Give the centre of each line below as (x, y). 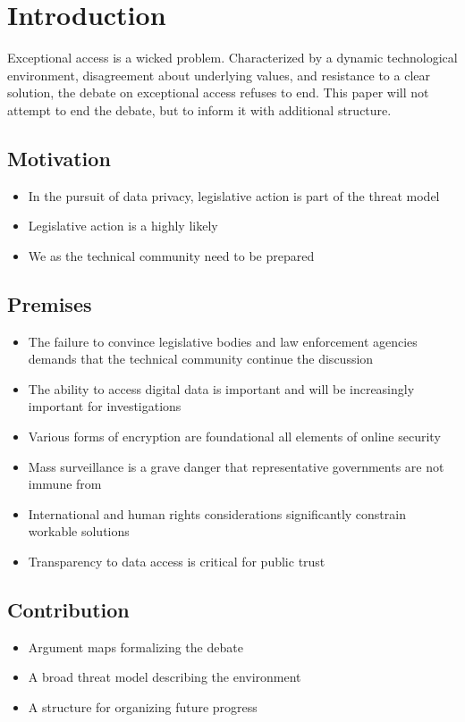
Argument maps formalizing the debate (135, 646)
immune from (65, 484)
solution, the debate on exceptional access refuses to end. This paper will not (218, 92)
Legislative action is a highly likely (123, 226)
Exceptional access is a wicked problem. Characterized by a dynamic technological (232, 58)
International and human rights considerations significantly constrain (217, 513)
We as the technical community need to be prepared (171, 255)
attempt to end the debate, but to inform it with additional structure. (199, 109)
